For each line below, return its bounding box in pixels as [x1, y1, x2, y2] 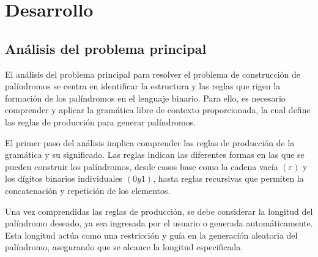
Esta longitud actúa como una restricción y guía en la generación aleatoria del [5, 228, 298, 241]
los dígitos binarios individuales [5, 172, 123, 185]
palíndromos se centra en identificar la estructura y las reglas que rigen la [5, 80, 281, 92]
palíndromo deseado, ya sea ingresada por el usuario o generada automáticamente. [5, 217, 313, 229]
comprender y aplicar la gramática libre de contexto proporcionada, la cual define [5, 103, 311, 116]
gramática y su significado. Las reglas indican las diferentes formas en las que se [5, 148, 305, 161]
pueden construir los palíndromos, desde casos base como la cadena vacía [5, 160, 278, 173]
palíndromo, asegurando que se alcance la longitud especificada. [5, 240, 243, 253]
